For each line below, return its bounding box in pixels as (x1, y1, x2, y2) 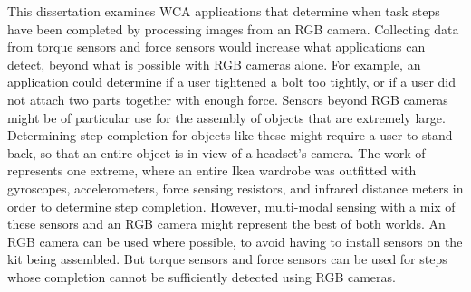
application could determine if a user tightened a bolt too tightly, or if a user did (7, 72, 457, 91)
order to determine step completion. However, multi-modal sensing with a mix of (7, 196, 456, 215)
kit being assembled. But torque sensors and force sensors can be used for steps (7, 250, 447, 268)
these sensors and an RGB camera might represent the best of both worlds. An (7, 214, 446, 233)
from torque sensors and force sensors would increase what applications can (7, 37, 426, 56)
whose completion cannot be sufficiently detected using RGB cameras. (7, 267, 396, 286)
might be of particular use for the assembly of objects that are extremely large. (7, 108, 446, 127)
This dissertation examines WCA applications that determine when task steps (7, 2, 440, 20)
